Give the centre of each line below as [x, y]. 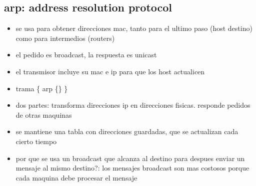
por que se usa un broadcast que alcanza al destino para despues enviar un [130, 158]
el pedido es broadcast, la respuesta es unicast [86, 55]
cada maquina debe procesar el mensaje [76, 177]
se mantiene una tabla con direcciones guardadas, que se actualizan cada [127, 131]
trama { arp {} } [42, 88]
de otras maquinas [44, 114]
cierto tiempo [36, 141]
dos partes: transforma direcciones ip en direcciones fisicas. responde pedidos [133, 105]
